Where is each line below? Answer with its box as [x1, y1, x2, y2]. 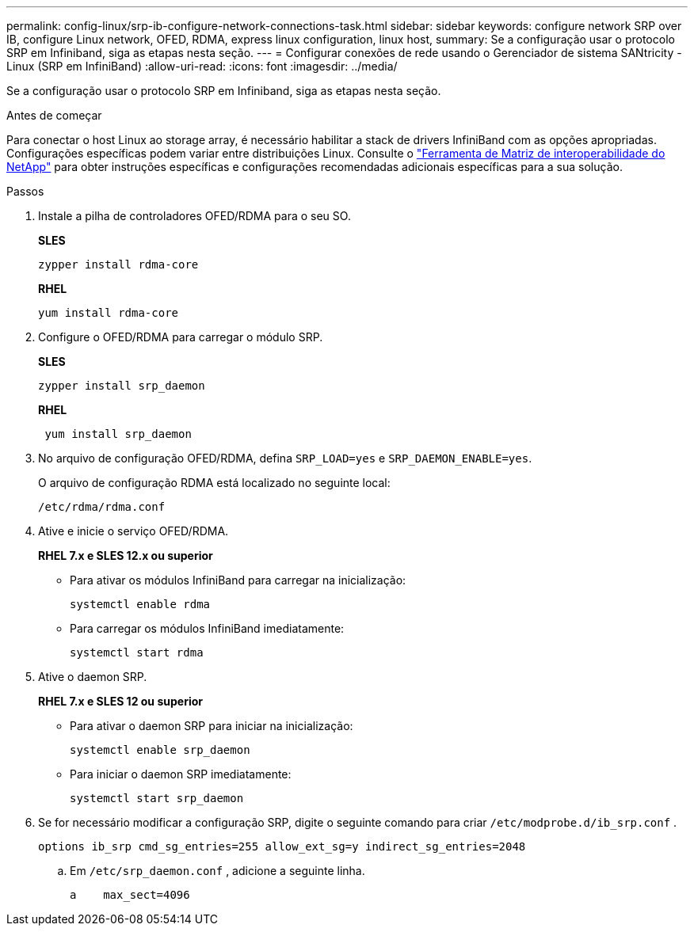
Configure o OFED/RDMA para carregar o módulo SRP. [38, 330, 323, 344]
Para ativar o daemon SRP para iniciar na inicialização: [70, 719, 353, 732]
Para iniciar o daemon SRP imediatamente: [70, 767, 292, 781]
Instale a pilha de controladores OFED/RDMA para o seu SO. [38, 209, 351, 223]
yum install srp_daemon [44, 428, 192, 440]
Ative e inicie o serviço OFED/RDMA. [38, 524, 229, 538]
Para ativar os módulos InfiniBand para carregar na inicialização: [70, 573, 406, 587]
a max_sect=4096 [70, 888, 190, 901]
